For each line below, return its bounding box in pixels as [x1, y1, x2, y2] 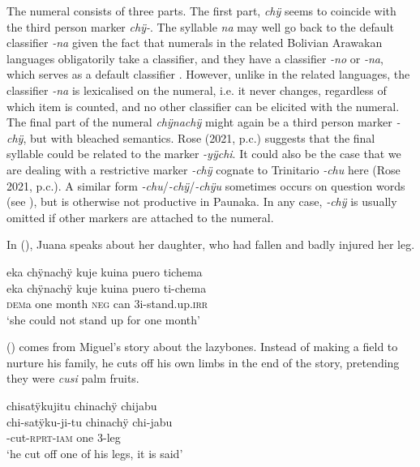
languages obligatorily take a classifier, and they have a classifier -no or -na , [6, 49, 384, 66]
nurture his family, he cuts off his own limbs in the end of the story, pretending [6, 353, 400, 371]
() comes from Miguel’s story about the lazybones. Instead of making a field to [6, 338, 398, 355]
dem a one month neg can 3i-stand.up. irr [6, 295, 208, 312]
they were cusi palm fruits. [6, 370, 139, 387]
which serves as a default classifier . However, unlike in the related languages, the [6, 66, 410, 83]
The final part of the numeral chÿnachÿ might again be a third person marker [6, 114, 392, 131]
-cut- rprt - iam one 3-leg [6, 429, 121, 446]
